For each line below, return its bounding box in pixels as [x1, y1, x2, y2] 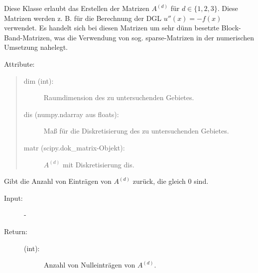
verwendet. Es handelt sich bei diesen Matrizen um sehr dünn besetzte [4, 22, 219, 33]
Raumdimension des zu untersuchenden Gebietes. [43, 92, 194, 103]
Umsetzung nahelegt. [4, 42, 68, 52]
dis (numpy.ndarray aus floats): [23, 109, 119, 119]
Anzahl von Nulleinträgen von [44, 260, 135, 270]
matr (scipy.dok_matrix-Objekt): [23, 142, 125, 152]
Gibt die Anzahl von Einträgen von [4, 176, 112, 186]
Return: [4, 226, 27, 236]
